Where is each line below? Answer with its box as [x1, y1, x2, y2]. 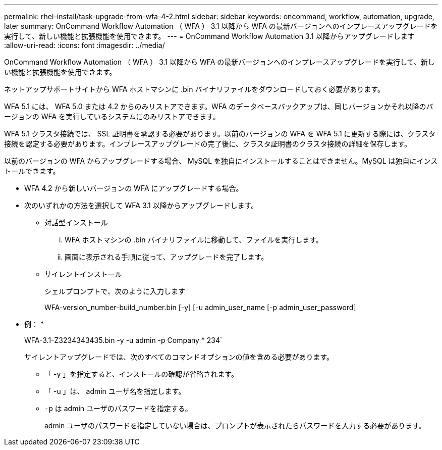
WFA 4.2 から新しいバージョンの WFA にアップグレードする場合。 [24, 184, 243, 192]
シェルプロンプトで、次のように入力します [44, 287, 186, 295]
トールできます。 [4, 167, 60, 175]
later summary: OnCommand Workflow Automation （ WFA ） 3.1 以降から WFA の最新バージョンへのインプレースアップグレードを [4, 22, 438, 30]
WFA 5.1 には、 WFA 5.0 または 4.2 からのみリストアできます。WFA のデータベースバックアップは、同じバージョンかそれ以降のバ [4, 102, 433, 111]
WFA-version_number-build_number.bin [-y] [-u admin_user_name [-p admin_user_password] [44, 303, 356, 312]
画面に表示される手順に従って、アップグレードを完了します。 [65, 253, 268, 261]
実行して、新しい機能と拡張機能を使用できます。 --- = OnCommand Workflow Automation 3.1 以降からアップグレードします [4, 32, 415, 40]
